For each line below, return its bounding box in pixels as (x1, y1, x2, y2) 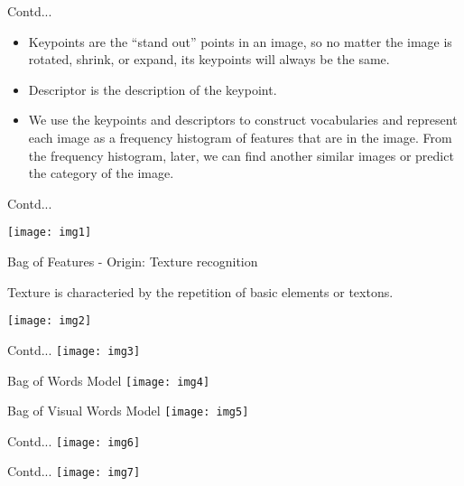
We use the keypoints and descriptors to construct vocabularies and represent (28, 110, 458, 129)
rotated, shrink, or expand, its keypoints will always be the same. (28, 50, 390, 69)
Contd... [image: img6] (7, 431, 141, 450)
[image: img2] (7, 314, 92, 328)
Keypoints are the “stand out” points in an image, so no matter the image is (28, 32, 452, 51)
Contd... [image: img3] (7, 340, 141, 359)
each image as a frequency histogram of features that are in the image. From (28, 127, 452, 146)
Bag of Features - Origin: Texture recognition (7, 252, 258, 270)
